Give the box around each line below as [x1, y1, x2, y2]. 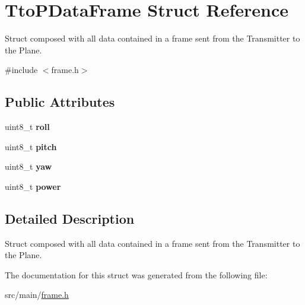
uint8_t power [5, 180, 61, 192]
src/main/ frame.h [5, 288, 69, 301]
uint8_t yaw [5, 160, 52, 173]
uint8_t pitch [5, 140, 57, 152]
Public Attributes [5, 93, 115, 111]
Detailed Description [5, 209, 135, 227]
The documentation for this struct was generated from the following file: [5, 268, 268, 281]
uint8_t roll [5, 120, 50, 133]
